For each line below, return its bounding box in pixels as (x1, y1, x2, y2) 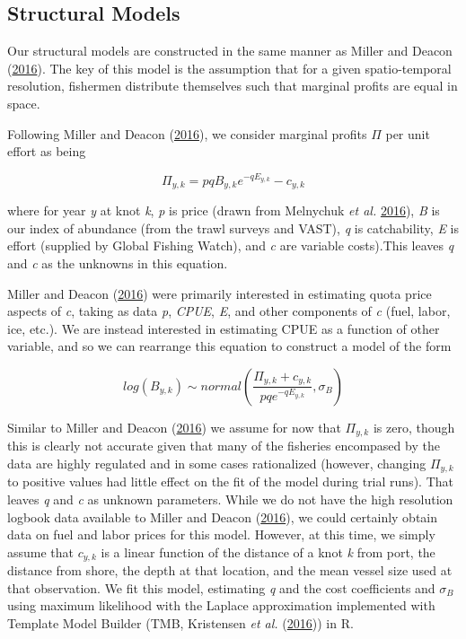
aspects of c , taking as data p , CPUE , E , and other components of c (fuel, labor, (7, 302, 451, 320)
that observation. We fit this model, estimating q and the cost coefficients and (7, 578, 435, 597)
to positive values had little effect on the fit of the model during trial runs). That (7, 472, 453, 491)
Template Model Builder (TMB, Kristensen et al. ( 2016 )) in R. (7, 613, 354, 632)
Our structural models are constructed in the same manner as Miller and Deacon (7, 41, 453, 60)
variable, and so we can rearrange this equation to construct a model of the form (7, 337, 452, 355)
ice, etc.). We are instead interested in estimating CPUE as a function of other (7, 319, 440, 337)
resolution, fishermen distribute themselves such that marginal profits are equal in (7, 76, 458, 95)
